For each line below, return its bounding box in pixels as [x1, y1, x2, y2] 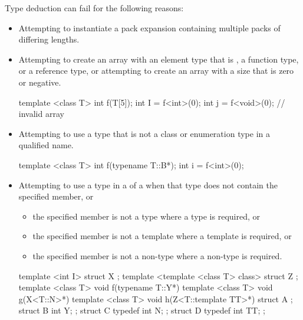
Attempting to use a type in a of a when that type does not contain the [18, 178, 278, 191]
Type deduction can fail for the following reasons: [5, 2, 184, 14]
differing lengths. [18, 33, 80, 45]
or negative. [18, 76, 61, 88]
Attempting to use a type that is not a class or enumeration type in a [18, 127, 270, 139]
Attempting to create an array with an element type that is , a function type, [18, 53, 299, 65]
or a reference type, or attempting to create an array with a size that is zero [18, 64, 294, 77]
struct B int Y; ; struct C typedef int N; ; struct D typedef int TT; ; [18, 304, 265, 316]
